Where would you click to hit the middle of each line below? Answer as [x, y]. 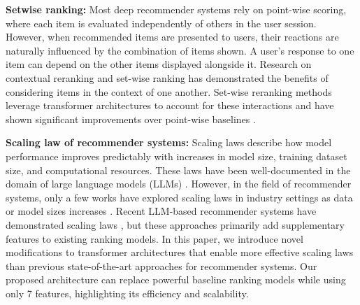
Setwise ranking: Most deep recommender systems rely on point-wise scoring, [176, 9]
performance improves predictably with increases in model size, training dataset [177, 156]
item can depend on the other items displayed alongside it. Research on [159, 64]
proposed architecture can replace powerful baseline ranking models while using [176, 279]
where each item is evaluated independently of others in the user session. [161, 23]
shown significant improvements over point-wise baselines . [131, 119]
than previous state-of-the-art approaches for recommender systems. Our [161, 265]
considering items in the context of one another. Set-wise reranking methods [169, 91]
